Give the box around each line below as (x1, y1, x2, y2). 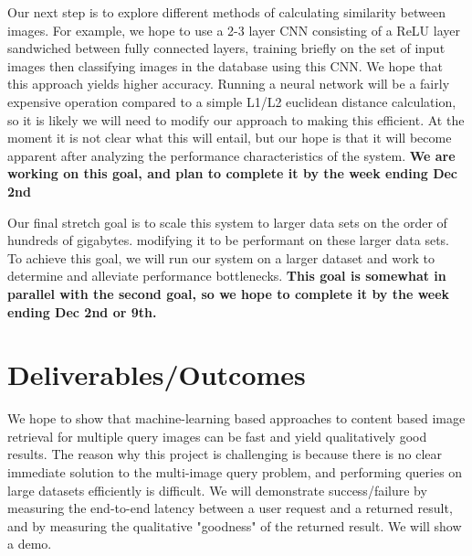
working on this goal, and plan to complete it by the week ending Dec (7, 164, 458, 183)
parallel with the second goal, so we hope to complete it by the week (7, 283, 450, 303)
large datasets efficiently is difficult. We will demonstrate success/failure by (7, 480, 427, 499)
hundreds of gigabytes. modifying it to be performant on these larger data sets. (7, 230, 449, 250)
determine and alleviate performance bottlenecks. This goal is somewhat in (7, 266, 446, 285)
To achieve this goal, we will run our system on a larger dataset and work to (7, 248, 435, 267)
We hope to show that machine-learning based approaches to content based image (7, 409, 466, 428)
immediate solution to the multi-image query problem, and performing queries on (7, 463, 463, 481)
